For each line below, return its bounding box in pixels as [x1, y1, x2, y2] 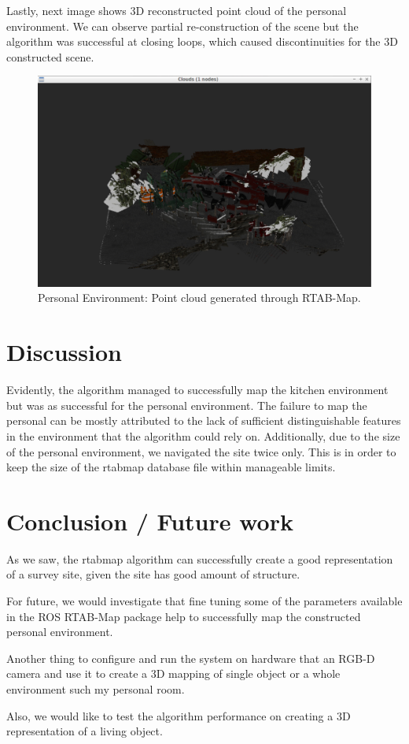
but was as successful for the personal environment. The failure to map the [6, 396, 367, 413]
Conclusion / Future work [6, 504, 293, 537]
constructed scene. [6, 48, 94, 65]
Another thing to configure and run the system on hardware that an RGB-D [6, 649, 375, 666]
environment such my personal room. [6, 681, 185, 697]
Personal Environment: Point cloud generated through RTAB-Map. [38, 289, 361, 306]
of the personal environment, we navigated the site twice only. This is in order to [6, 443, 396, 459]
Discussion [6, 336, 122, 368]
